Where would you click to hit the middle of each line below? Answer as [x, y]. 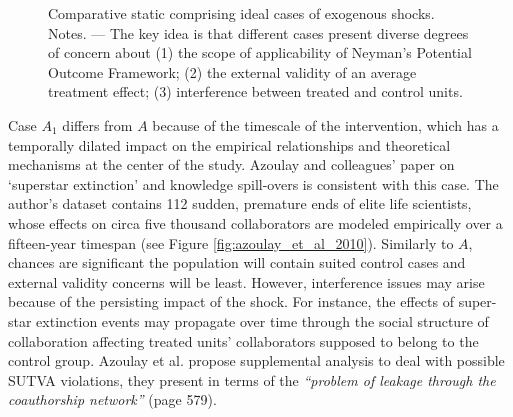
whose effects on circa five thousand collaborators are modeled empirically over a [255, 222]
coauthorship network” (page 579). [112, 399]
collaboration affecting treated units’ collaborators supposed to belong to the [243, 340]
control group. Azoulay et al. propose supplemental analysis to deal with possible [256, 360]
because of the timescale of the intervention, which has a [325, 124]
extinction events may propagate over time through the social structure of [262, 320]
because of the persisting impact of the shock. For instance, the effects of [231, 301]
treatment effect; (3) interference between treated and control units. [255, 91]
